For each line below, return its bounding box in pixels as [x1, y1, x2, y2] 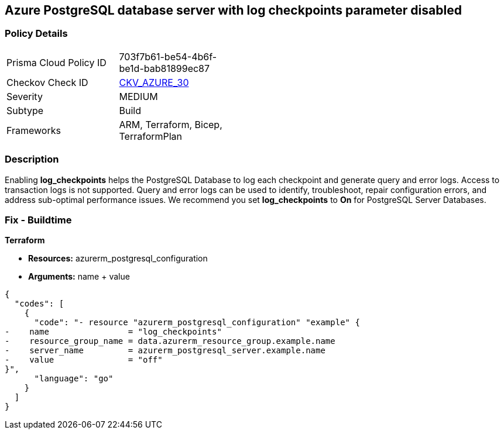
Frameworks [6, 124, 61, 136]
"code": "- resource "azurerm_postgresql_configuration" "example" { [34, 318, 360, 328]
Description [5, 153, 59, 166]
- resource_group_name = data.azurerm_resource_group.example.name [5, 336, 335, 346]
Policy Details [5, 27, 68, 40]
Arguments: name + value [28, 271, 130, 282]
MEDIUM [119, 90, 158, 102]
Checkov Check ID [6, 76, 88, 88]
